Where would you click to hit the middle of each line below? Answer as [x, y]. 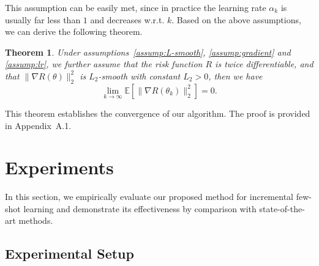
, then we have [235, 76]
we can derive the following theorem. [74, 31]
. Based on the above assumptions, [236, 19]
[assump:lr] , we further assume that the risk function [104, 64]
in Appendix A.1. [38, 125]
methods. [36, 220]
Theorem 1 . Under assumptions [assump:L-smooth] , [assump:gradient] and [148, 52]
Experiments [59, 167]
